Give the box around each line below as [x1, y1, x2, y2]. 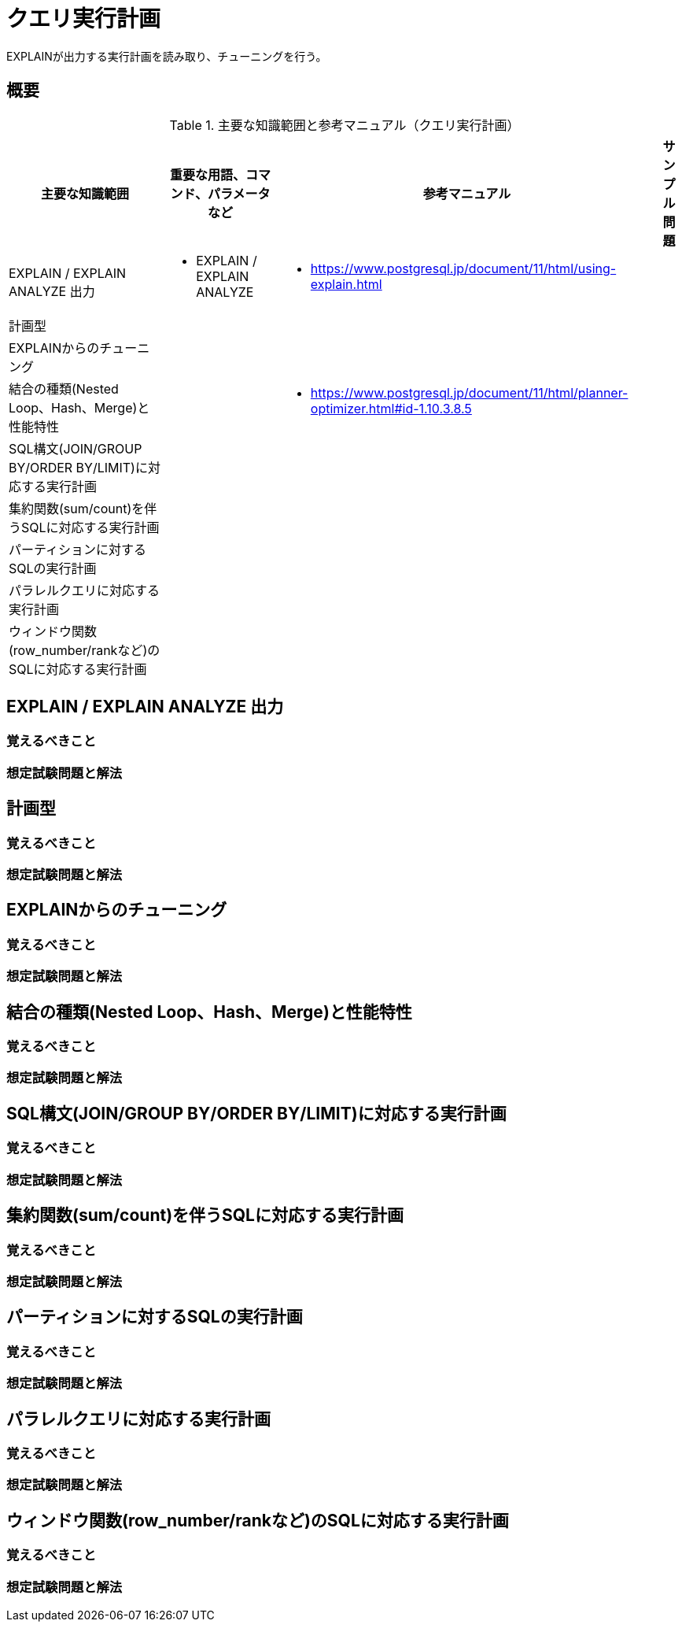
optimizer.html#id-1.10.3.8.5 [310, 400, 472, 416]
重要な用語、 [170, 166, 246, 183]
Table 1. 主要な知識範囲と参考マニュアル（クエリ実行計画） [169, 117, 520, 133]
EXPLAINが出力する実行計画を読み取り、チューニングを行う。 [6, 49, 327, 63]
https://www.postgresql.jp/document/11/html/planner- [310, 384, 629, 401]
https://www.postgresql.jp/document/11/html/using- [310, 260, 617, 276]
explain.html [310, 276, 382, 292]
